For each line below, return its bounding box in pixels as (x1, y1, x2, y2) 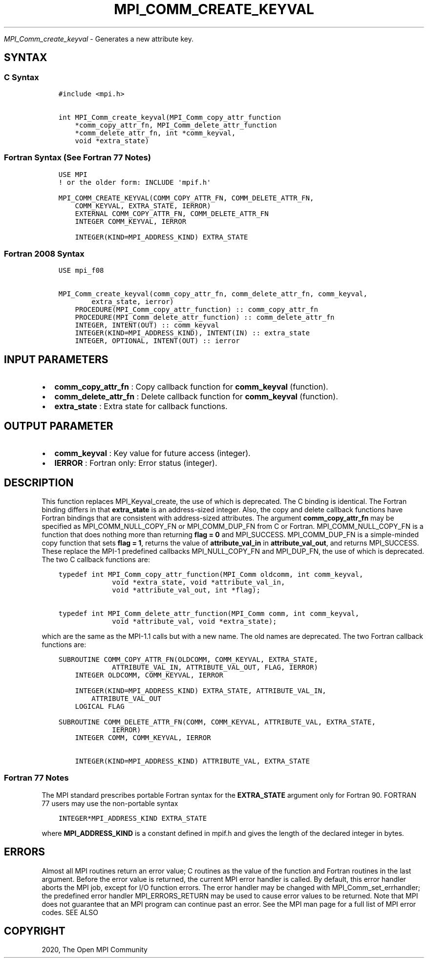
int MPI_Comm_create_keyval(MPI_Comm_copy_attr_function (58, 113, 281, 121)
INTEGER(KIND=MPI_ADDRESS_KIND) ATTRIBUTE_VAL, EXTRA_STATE (75, 757, 310, 765)
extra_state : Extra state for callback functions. (54, 401, 228, 412)
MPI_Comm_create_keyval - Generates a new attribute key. (4, 34, 193, 43)
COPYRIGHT (4, 925, 65, 938)
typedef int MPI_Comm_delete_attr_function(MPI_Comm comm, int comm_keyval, (58, 610, 360, 617)
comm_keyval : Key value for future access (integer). (54, 448, 251, 459)
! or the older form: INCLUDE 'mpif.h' (58, 178, 211, 186)
